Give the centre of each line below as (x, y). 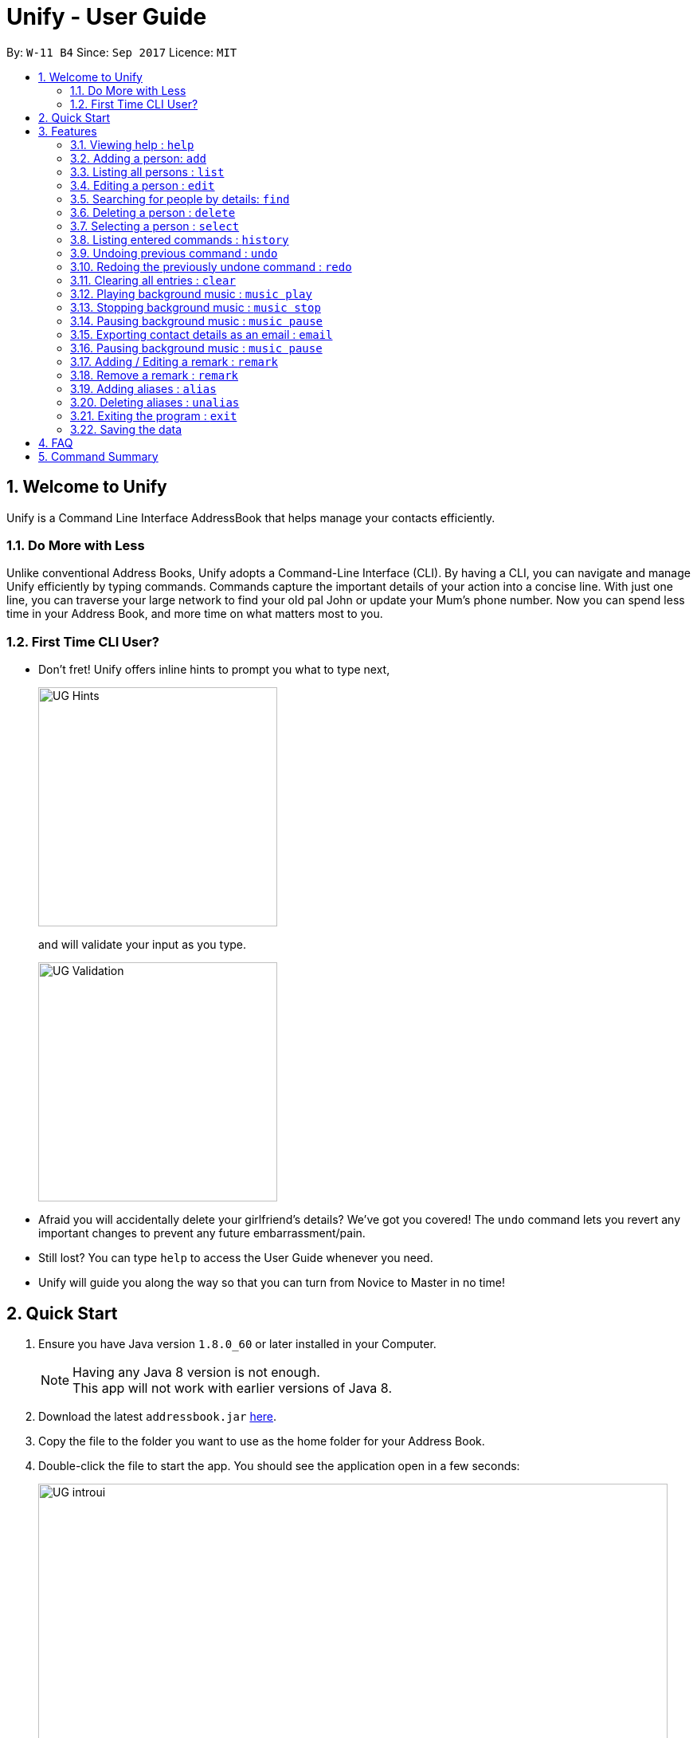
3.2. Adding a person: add (138, 158)
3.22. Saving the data (126, 429)
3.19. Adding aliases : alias (143, 388)
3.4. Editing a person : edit (143, 185)
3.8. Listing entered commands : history (180, 239)
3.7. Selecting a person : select (155, 226)
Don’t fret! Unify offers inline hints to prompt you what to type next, (214, 670)
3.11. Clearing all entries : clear (153, 280)
